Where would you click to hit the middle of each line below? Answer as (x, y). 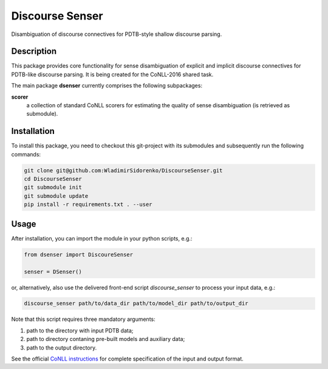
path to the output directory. (62, 348)
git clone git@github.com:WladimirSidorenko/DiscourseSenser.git (123, 170)
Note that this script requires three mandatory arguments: (83, 319)
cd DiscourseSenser (53, 179)
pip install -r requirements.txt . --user (88, 205)
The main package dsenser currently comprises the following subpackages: (107, 86)
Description (34, 51)
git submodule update (56, 196)
